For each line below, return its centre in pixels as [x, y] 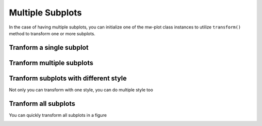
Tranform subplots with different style [68, 78]
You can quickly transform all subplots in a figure [58, 115]
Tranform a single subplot [49, 48]
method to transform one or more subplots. [52, 33]
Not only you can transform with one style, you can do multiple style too [81, 90]
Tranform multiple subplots [51, 63]
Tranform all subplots [42, 104]
